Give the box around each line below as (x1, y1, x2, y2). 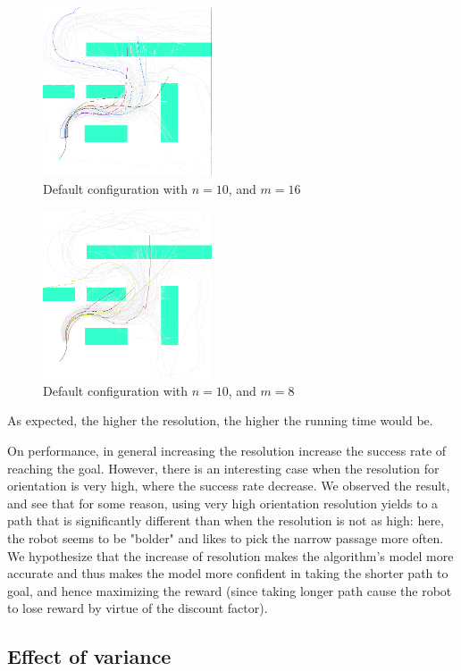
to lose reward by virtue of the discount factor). (7, 599, 268, 617)
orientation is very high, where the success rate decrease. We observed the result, (7, 476, 450, 495)
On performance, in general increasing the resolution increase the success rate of (7, 441, 447, 460)
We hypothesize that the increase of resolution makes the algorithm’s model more (7, 546, 454, 565)
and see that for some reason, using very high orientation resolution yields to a (7, 493, 439, 512)
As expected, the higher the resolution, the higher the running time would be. (7, 411, 433, 430)
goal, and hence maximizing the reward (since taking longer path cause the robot (7, 581, 452, 600)
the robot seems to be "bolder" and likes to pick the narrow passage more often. (7, 528, 444, 547)
